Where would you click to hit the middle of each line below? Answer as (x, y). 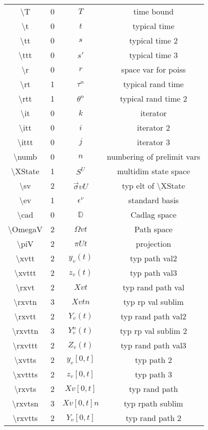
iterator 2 (153, 127)
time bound (153, 11)
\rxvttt (25, 345)
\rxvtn (25, 302)
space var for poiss (153, 69)
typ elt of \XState (153, 185)
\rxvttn (25, 331)
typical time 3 (153, 55)
